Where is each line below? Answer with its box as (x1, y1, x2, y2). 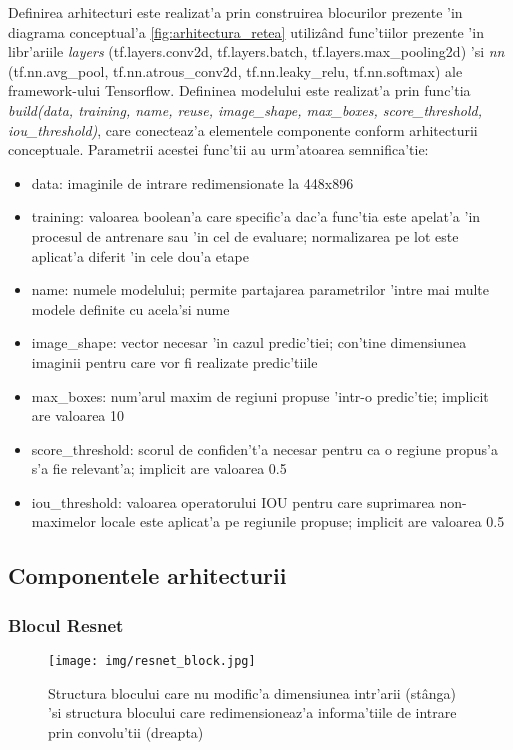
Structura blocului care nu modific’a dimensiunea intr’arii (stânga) (48, 682, 456, 703)
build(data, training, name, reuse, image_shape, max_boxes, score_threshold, (8, 99, 482, 120)
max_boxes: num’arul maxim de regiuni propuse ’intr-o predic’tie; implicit (31, 385, 489, 406)
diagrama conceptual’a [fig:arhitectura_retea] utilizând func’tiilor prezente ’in (8, 21, 484, 42)
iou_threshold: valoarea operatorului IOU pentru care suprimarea (31, 491, 435, 512)
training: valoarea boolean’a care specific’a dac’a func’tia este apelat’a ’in (31, 206, 481, 227)
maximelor (31, 511, 97, 532)
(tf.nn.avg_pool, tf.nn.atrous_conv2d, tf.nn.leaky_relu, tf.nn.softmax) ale (8, 60, 463, 81)
